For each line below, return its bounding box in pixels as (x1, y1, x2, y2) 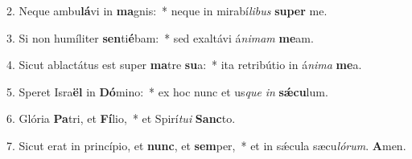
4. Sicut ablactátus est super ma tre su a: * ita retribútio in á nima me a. (6, 56, 362, 73)
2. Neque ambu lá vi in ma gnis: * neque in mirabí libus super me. (6, 2, 328, 18)
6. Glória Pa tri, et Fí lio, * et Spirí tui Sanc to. (6, 110, 236, 127)
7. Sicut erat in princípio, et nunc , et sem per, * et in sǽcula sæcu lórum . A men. (6, 137, 406, 153)
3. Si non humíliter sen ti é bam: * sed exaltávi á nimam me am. (6, 29, 314, 46)
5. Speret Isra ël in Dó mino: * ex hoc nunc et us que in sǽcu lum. (6, 83, 328, 100)
